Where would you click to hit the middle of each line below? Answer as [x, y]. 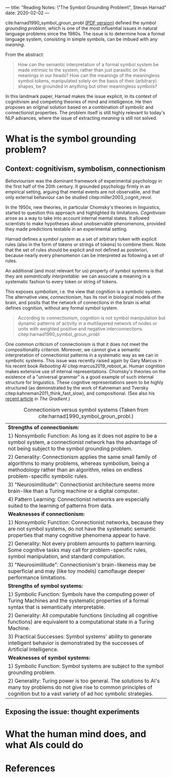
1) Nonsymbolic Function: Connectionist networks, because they [86, 522]
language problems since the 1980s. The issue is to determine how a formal [85, 34]
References [30, 768]
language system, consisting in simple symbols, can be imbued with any [81, 39]
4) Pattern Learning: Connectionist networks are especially [79, 499]
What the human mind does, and [76, 734]
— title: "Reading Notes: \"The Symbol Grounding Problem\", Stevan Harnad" [86, 7]
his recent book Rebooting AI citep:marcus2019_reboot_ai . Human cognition [85, 366]
